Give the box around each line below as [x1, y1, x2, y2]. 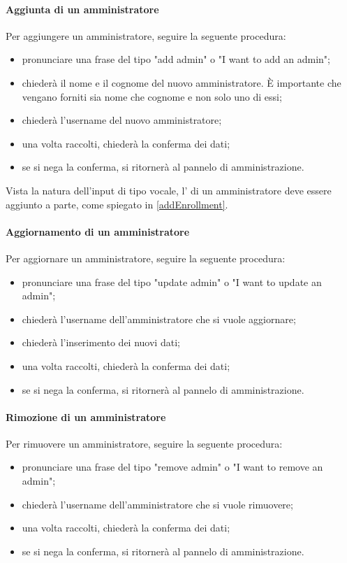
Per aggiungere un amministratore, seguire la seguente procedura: [6, 28, 286, 43]
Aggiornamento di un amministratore [6, 224, 190, 238]
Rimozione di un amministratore [6, 409, 166, 424]
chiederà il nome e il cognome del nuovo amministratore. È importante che [22, 75, 341, 90]
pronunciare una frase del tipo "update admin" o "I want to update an [22, 274, 322, 289]
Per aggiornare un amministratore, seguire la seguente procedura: [6, 250, 286, 265]
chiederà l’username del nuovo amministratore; [22, 113, 222, 127]
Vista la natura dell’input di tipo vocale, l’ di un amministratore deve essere [6, 183, 332, 197]
